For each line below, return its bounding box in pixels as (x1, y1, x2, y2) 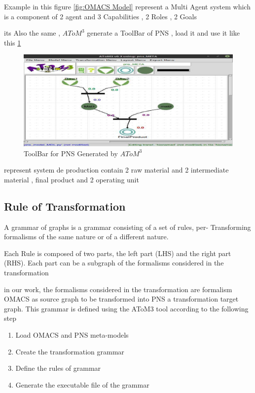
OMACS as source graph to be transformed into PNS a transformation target (4, 294, 239, 304)
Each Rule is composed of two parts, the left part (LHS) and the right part (4, 248, 231, 258)
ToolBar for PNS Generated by (24, 148, 118, 158)
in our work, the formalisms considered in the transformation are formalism (4, 284, 232, 294)
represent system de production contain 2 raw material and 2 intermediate (4, 165, 229, 175)
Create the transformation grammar (15, 346, 124, 356)
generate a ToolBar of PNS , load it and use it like (87, 28, 240, 38)
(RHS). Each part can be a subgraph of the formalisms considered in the (4, 258, 224, 268)
